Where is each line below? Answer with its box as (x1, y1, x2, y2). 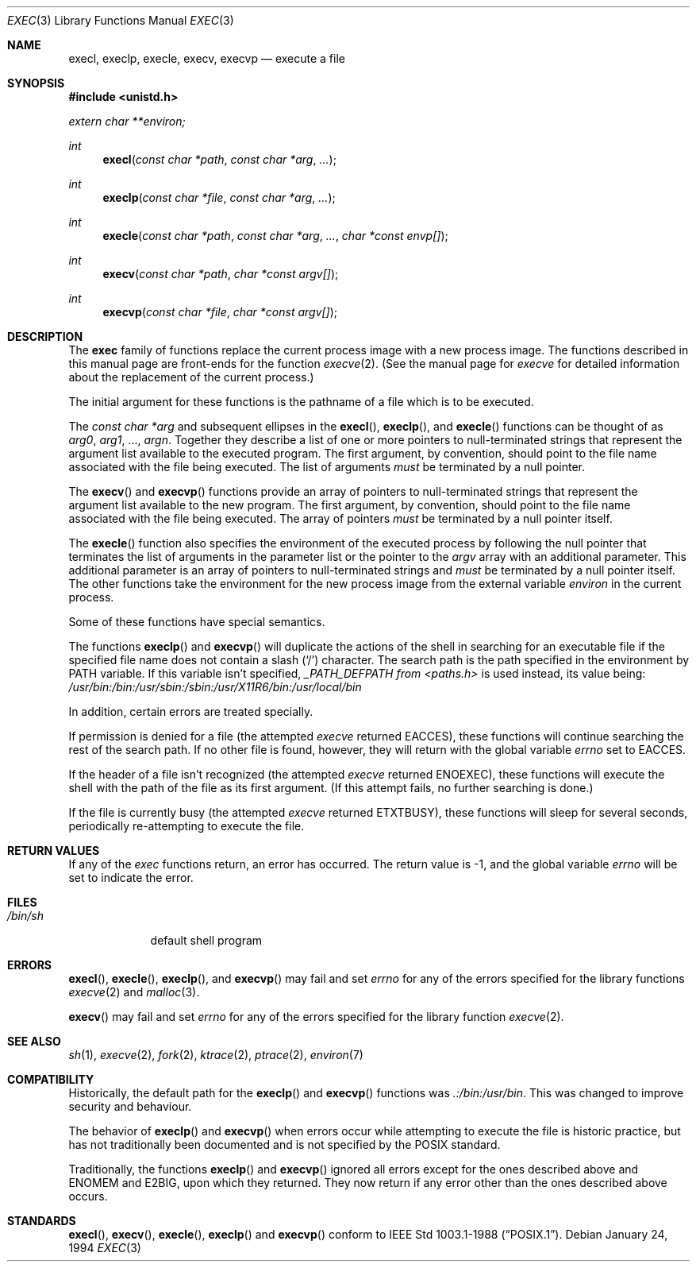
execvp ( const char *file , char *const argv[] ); (102, 305, 338, 319)
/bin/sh (7, 909, 44, 922)
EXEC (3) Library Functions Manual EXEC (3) (7, 14, 234, 27)
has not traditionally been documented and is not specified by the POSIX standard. (68, 1138, 501, 1151)
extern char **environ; (68, 114, 186, 128)
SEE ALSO (7, 1034, 61, 1048)
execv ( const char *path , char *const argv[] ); (102, 267, 339, 280)
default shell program (150, 934, 263, 947)
